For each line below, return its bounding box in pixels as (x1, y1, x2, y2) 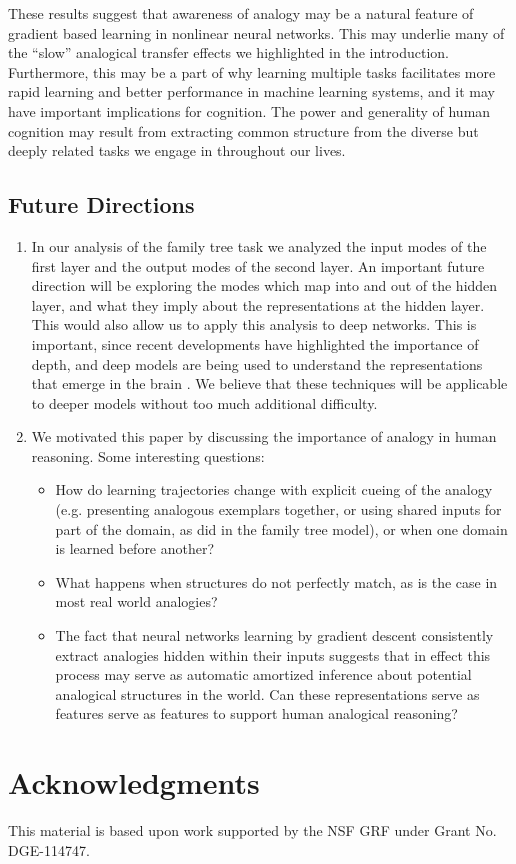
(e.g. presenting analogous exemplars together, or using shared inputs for (55, 499, 502, 520)
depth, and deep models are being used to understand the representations (31, 353, 483, 374)
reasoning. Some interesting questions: (31, 445, 265, 466)
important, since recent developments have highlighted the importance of (31, 333, 479, 354)
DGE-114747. (8, 839, 90, 860)
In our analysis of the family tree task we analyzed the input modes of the (31, 235, 487, 256)
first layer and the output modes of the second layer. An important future (31, 255, 485, 276)
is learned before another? (55, 538, 215, 559)
